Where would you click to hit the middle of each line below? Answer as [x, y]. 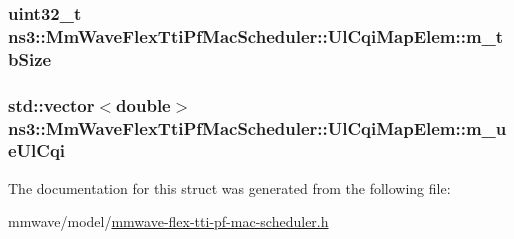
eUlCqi [37, 150]
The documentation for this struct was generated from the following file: [229, 187]
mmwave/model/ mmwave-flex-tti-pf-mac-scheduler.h [168, 221]
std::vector [51, 104]
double [143, 104]
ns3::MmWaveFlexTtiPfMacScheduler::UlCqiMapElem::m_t [256, 35]
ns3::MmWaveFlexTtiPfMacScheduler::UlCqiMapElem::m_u [257, 127]
